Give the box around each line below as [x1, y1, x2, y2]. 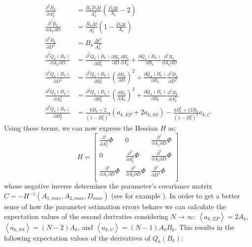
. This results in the [175, 221, 235, 232]
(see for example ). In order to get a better [111, 191, 240, 200]
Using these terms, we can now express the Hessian [4, 123, 158, 133]
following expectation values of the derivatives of [4, 232, 151, 243]
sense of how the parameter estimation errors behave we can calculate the [4, 201, 226, 211]
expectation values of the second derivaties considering [4, 211, 168, 221]
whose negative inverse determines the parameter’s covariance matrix [4, 181, 212, 191]
